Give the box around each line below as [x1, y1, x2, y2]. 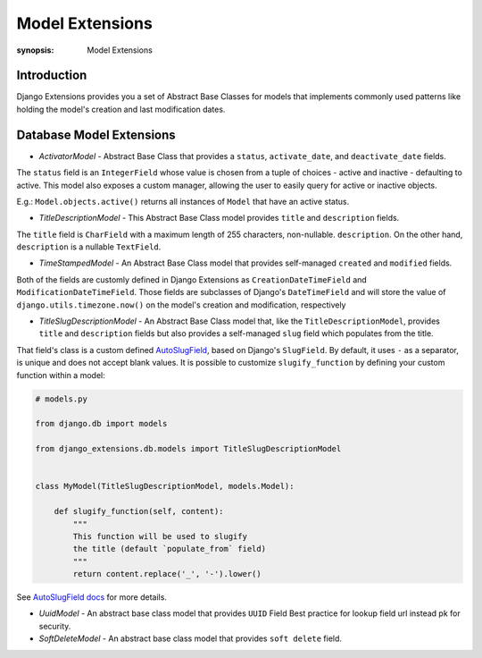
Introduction [16, 68, 87, 83]
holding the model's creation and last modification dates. [16, 104, 226, 114]
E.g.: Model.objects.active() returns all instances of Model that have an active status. [16, 196, 350, 207]
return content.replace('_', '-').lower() [72, 569, 262, 579]
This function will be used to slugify [72, 531, 247, 541]
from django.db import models [35, 418, 168, 429]
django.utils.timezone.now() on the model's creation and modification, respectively [16, 299, 346, 310]
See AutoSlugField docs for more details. [16, 592, 167, 603]
